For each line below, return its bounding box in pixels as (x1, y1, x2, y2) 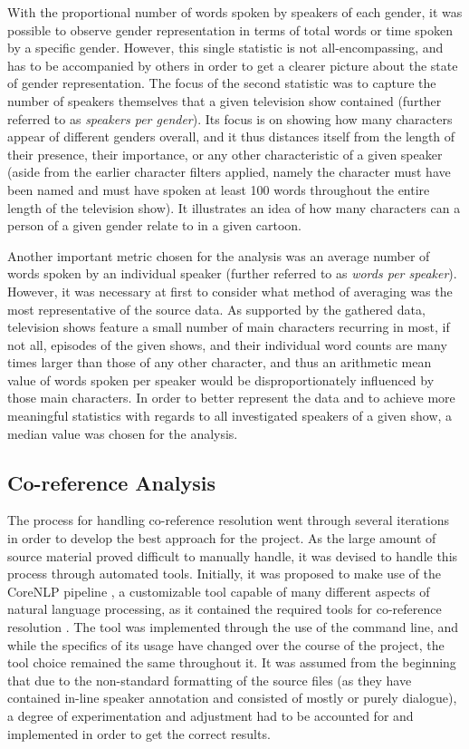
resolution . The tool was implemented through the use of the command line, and (7, 618, 459, 637)
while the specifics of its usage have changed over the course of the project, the (7, 635, 445, 654)
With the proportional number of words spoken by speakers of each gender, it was (7, 3, 463, 21)
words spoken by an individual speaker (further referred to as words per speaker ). (7, 264, 457, 283)
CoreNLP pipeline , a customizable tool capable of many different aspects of (7, 581, 430, 600)
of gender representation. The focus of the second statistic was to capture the (7, 73, 436, 92)
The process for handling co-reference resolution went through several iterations (7, 511, 449, 530)
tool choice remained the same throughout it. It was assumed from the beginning (7, 653, 456, 672)
